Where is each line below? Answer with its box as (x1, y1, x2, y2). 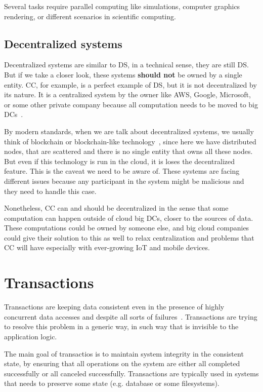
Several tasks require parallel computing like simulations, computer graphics (4, 1, 240, 11)
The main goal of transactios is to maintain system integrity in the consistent (4, 348, 244, 359)
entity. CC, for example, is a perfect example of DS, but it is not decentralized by (4, 79, 257, 90)
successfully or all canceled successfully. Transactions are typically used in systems (4, 368, 259, 378)
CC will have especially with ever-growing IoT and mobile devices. (4, 242, 210, 253)
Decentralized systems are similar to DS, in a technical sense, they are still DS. (4, 59, 249, 70)
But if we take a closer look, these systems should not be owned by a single (4, 69, 242, 80)
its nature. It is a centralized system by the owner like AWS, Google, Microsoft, (4, 89, 251, 100)
